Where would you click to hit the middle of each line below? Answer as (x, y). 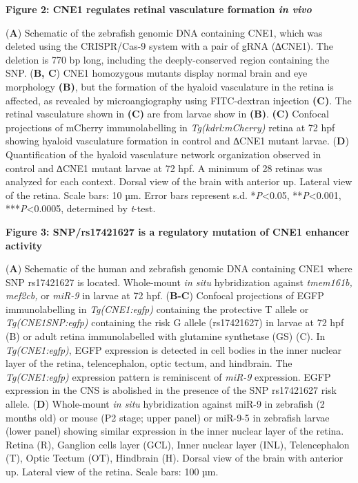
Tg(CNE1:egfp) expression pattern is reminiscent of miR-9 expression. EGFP (168, 376)
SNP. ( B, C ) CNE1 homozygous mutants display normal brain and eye (157, 73)
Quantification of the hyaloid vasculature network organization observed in (163, 154)
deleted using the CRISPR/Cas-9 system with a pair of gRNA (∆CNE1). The (169, 46)
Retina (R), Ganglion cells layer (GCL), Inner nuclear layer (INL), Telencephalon (178, 444)
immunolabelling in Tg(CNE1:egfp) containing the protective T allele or (157, 309)
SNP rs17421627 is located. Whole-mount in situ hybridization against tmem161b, (179, 282)
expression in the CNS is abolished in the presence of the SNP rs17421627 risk (171, 390)
